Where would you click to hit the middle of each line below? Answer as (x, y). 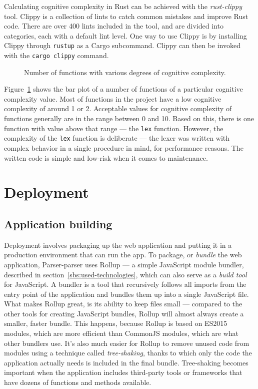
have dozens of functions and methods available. (78, 382)
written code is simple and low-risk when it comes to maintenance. (106, 157)
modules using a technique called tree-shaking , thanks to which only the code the (128, 353)
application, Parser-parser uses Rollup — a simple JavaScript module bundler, (124, 264)
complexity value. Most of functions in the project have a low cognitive (113, 98)
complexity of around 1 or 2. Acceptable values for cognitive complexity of (118, 108)
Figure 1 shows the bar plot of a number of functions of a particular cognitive (123, 89)
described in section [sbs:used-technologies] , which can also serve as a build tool (125, 274)
